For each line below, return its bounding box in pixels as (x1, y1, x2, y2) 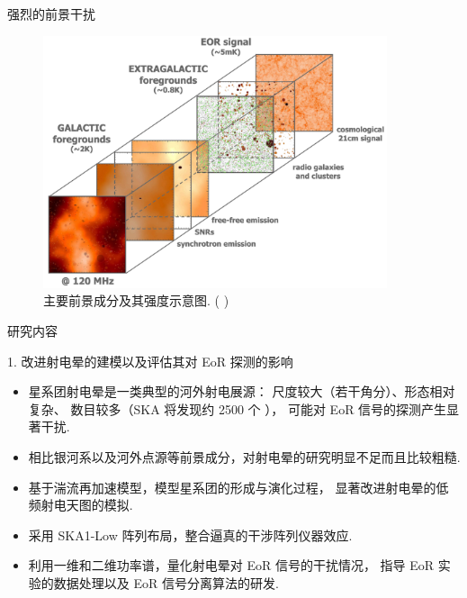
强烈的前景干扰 (7, 5, 95, 23)
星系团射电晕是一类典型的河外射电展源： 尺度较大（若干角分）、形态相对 (28, 382, 455, 401)
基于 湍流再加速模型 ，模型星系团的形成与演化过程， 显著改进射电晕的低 (28, 477, 449, 496)
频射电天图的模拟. (28, 495, 133, 514)
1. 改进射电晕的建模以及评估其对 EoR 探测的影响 (7, 351, 293, 370)
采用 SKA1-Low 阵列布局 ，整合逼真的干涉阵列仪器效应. (28, 525, 353, 544)
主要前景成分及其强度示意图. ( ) (43, 291, 229, 310)
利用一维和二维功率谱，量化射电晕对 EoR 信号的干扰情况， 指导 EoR (28, 556, 435, 575)
